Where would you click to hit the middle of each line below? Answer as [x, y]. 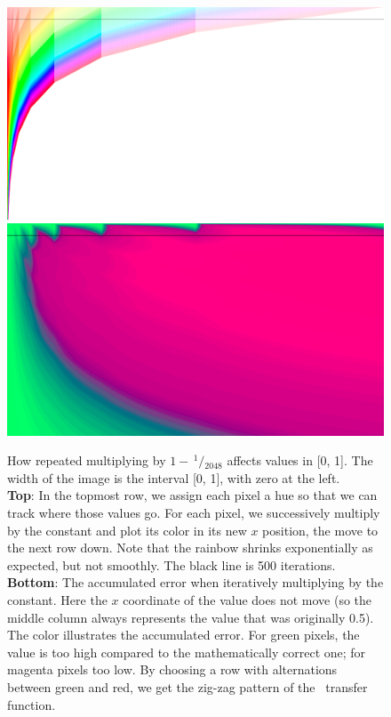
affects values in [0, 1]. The [300, 460]
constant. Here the [57, 599]
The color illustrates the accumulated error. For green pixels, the [184, 635]
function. [32, 704]
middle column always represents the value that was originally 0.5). [191, 617]
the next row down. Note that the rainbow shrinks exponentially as [190, 548]
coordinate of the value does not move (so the [247, 599]
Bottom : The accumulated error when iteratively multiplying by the [195, 582]
